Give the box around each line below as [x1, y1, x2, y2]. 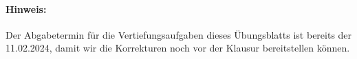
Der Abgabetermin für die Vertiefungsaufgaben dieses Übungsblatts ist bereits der [6, 27, 352, 41]
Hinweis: [6, 1, 47, 16]
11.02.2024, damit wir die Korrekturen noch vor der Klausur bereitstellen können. [6, 41, 350, 55]
